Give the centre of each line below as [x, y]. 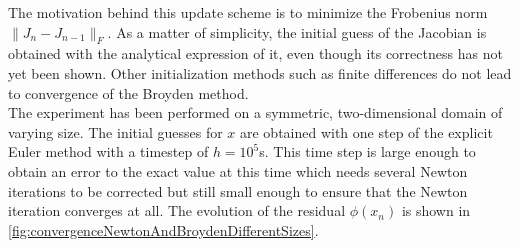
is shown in [436, 210]
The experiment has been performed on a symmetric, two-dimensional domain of [255, 112]
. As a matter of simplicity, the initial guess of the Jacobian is [297, 31]
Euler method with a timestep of [108, 151]
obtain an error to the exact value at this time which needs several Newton [238, 170]
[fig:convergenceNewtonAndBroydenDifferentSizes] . [163, 229]
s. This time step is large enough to [367, 151]
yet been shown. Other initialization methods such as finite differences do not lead [260, 72]
